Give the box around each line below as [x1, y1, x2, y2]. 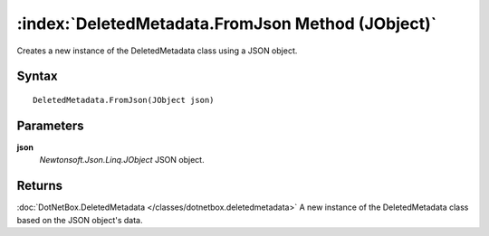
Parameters [16, 118, 84, 133]
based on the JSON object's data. [16, 214, 143, 225]
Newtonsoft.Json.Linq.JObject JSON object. [39, 155, 205, 165]
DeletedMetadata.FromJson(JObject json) [33, 95, 215, 105]
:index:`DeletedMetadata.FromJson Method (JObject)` [16, 14, 437, 33]
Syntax [16, 69, 58, 84]
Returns [16, 178, 63, 194]
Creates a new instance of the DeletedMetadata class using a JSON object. [16, 45, 298, 56]
